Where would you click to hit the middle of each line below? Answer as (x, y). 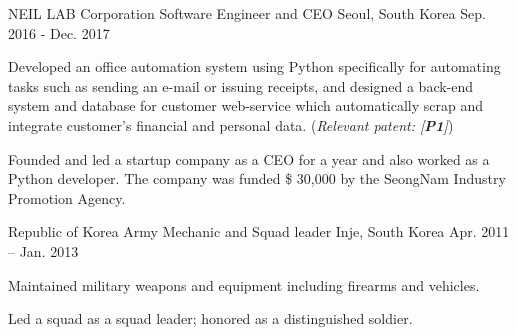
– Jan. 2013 (43, 250)
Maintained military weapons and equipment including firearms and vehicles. (244, 284)
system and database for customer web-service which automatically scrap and (246, 105)
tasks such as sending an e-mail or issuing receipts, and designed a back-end (241, 85)
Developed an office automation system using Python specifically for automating (254, 66)
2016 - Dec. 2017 (59, 32)
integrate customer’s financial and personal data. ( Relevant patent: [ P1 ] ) (231, 124)
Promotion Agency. (67, 197)
